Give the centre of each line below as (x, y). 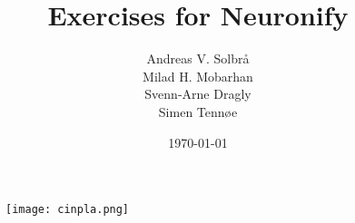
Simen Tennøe (198, 111)
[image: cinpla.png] (68, 210)
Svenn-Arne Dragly (198, 94)
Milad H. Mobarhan (198, 76)
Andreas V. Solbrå (198, 58)
